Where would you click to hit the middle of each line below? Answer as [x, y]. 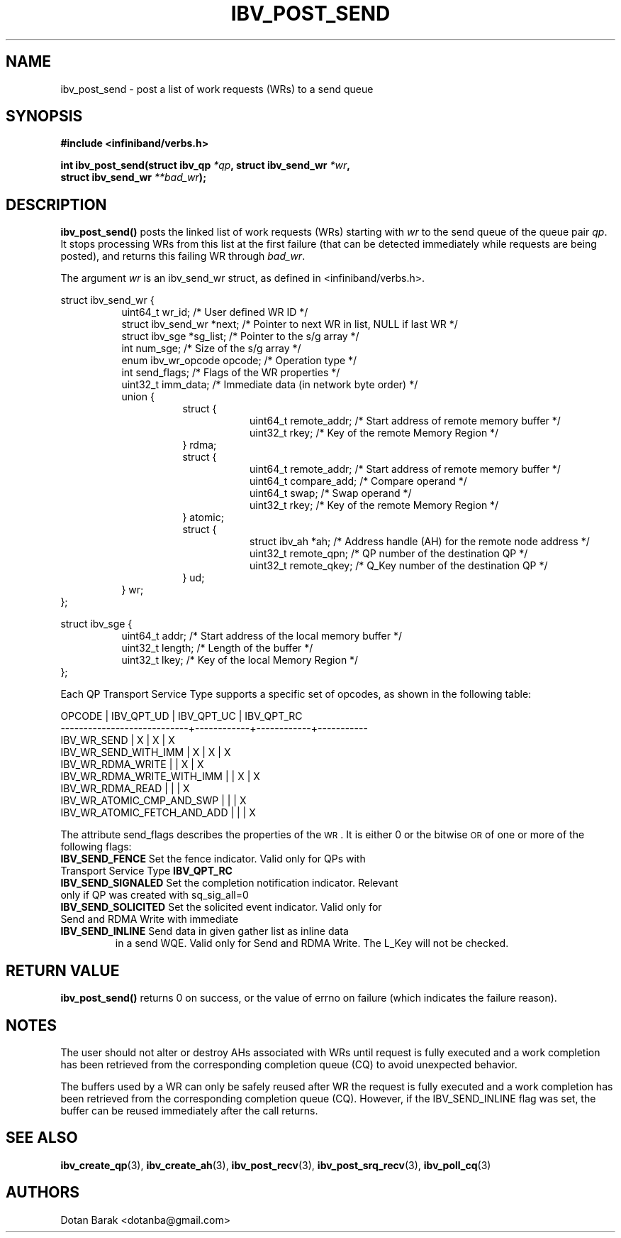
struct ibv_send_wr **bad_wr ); [133, 177]
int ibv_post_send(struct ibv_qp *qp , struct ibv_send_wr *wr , [205, 165]
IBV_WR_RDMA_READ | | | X [125, 789]
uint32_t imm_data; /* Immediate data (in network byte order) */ [270, 385]
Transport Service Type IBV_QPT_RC [146, 871]
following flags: [96, 847]
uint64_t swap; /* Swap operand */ [331, 493]
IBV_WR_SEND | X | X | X [118, 740]
